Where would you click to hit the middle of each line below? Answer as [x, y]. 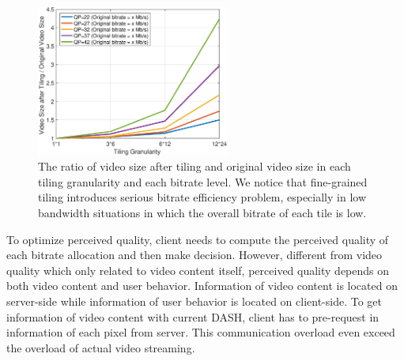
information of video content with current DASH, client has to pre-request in [193, 316]
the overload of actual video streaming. [101, 347]
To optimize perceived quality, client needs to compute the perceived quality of [198, 239]
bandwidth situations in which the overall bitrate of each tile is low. [202, 213]
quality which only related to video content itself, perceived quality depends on [198, 270]
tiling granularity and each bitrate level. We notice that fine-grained [203, 181]
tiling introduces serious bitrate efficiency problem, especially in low [202, 197]
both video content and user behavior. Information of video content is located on [202, 286]
